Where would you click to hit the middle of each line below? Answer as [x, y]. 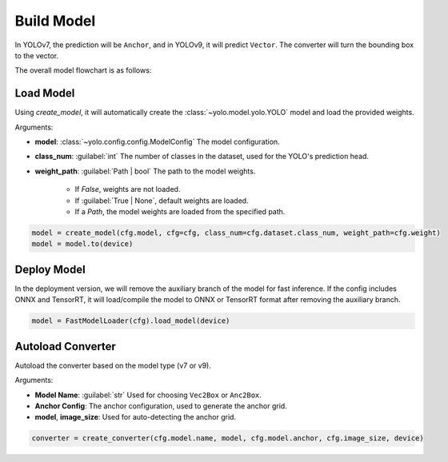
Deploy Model [50, 269]
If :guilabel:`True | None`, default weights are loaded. [162, 201]
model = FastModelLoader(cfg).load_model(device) [131, 321]
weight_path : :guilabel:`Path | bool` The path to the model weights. [145, 171]
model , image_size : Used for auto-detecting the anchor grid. [135, 417]
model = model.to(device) [82, 244]
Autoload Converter [65, 346]
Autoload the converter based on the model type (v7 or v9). [113, 365]
